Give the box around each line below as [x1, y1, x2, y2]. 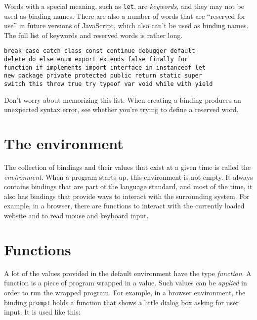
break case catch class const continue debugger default [4, 47, 195, 55]
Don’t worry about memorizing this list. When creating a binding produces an [4, 94, 241, 105]
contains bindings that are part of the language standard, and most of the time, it [4, 181, 253, 192]
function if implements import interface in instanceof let [4, 64, 206, 71]
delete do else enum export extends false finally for [4, 56, 188, 63]
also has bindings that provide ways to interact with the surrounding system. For [4, 191, 250, 201]
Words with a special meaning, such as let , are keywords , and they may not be [4, 1, 244, 11]
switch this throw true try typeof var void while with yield [4, 80, 213, 88]
